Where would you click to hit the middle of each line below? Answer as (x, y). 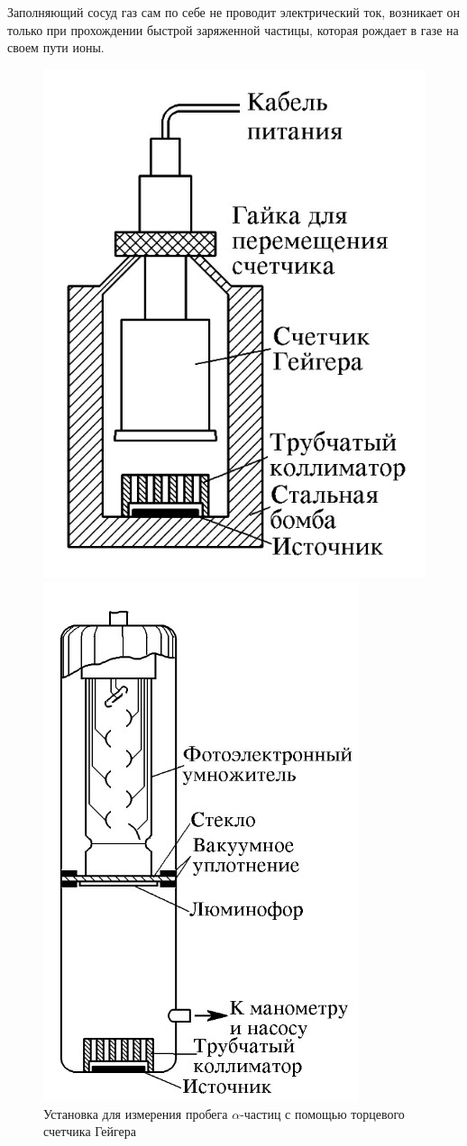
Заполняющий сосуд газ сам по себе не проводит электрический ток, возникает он (234, 12)
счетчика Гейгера (90, 1131)
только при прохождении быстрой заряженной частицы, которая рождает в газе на (233, 29)
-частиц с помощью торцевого (322, 1113)
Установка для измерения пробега (136, 1113)
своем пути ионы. (56, 47)
